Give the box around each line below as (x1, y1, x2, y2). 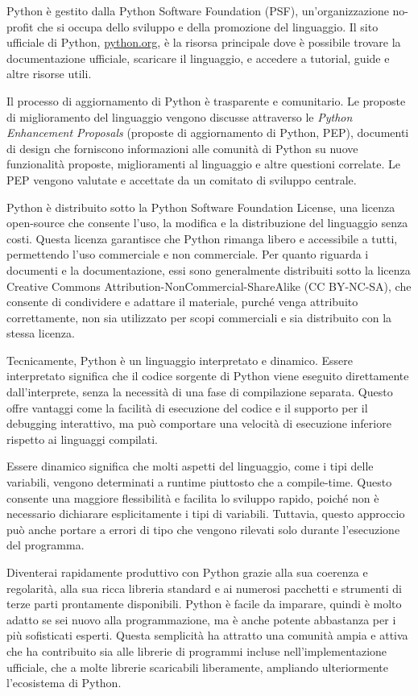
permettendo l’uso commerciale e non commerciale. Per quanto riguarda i (6, 246, 369, 263)
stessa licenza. (6, 325, 75, 342)
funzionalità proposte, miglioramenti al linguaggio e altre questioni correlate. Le (6, 155, 401, 172)
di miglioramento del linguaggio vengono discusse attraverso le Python (6, 108, 353, 125)
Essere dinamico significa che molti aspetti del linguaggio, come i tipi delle (6, 458, 374, 474)
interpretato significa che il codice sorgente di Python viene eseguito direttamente (6, 367, 409, 384)
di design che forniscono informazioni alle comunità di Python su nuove (6, 139, 358, 156)
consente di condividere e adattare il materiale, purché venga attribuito (6, 293, 358, 310)
